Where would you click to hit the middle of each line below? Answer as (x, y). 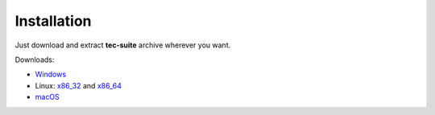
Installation (53, 21)
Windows (51, 74)
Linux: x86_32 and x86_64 (79, 85)
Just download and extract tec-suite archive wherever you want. (123, 45)
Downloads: (35, 60)
